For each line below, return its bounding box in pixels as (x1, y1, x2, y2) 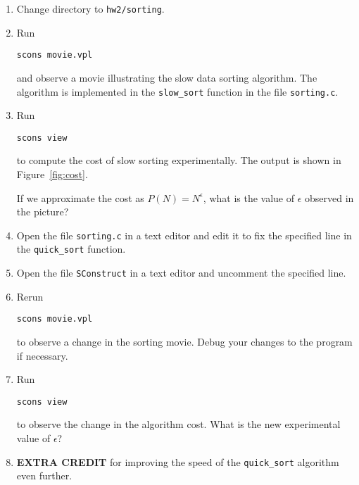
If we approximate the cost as (16, 190, 144, 205)
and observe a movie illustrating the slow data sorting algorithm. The (16, 70, 317, 84)
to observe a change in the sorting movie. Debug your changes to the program (16, 334, 353, 348)
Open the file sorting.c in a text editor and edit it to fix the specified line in (16, 227, 352, 242)
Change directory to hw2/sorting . (16, 1, 165, 15)
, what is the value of (203, 190, 295, 205)
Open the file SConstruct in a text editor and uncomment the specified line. (16, 265, 346, 280)
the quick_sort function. (16, 241, 126, 256)
